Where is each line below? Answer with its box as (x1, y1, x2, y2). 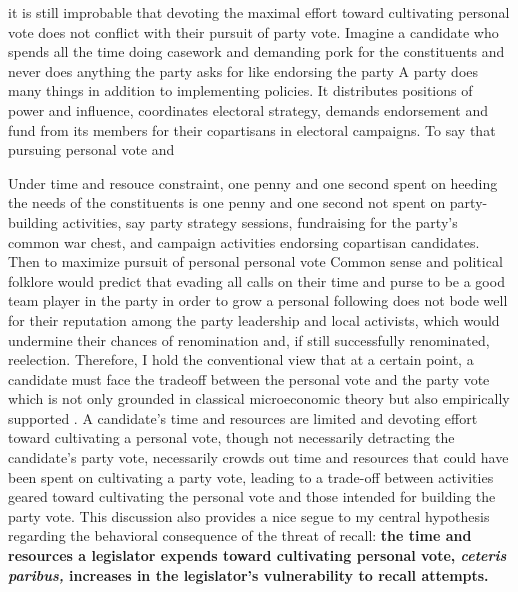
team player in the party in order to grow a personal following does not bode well (8, 290, 508, 311)
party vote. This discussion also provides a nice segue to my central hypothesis (8, 505, 490, 526)
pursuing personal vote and (8, 139, 175, 160)
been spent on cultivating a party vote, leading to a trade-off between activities (8, 466, 494, 487)
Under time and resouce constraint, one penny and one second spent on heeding (8, 172, 498, 193)
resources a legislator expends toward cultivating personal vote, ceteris (8, 545, 507, 566)
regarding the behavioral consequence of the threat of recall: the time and (8, 525, 472, 546)
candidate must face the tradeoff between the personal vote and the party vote (8, 368, 490, 389)
